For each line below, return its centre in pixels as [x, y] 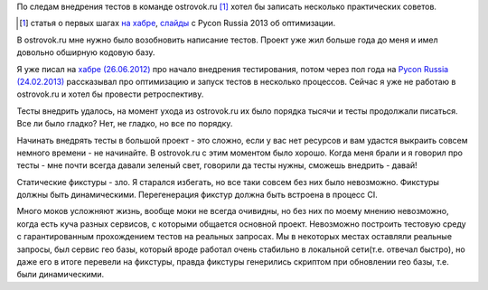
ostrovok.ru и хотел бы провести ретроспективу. [110, 94]
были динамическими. [61, 275]
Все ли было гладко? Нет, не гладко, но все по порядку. [125, 124]
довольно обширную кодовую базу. [86, 52]
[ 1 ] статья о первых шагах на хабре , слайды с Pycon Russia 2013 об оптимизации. [178, 23]
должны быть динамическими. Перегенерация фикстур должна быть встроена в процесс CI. [197, 195]
